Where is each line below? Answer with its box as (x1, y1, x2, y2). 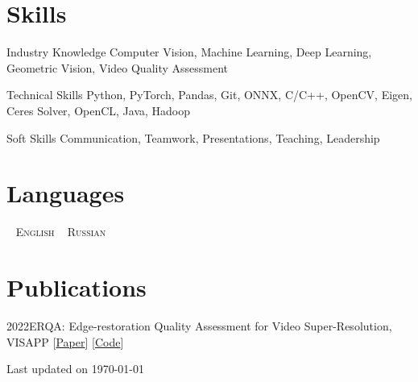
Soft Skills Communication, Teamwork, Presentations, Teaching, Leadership (6, 129, 380, 146)
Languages (6, 176, 125, 210)
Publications (6, 271, 147, 303)
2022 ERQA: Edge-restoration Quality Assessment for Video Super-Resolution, (6, 317, 392, 334)
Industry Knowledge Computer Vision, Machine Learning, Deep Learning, (6, 44, 372, 60)
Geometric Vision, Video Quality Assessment (6, 59, 229, 76)
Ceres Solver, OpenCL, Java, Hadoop (6, 102, 191, 118)
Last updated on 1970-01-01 (6, 360, 144, 377)
